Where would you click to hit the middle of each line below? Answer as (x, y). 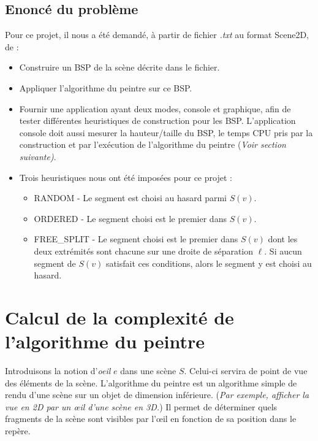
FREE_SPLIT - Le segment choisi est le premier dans (136, 239)
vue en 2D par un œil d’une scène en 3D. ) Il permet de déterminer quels (141, 406)
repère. (18, 430)
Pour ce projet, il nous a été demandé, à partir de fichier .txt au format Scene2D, (157, 35)
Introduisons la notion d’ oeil (58, 371)
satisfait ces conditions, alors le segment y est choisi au (209, 263)
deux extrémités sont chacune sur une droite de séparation (144, 251)
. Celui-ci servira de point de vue (246, 371)
